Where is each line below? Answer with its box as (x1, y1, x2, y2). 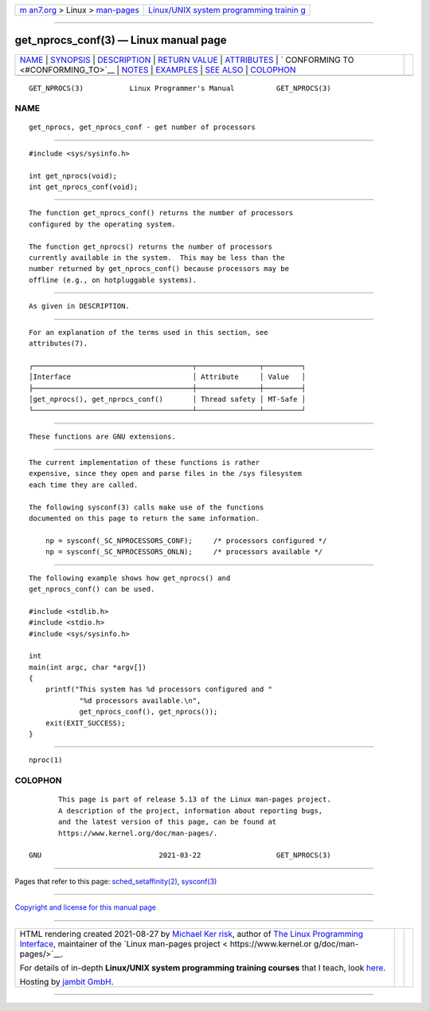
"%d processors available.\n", (79, 696, 201, 705)
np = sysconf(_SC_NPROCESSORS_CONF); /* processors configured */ (45, 536, 327, 545)
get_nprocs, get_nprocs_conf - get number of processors (29, 123, 256, 132)
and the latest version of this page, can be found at (58, 817, 277, 827)
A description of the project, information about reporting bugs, (58, 806, 323, 815)
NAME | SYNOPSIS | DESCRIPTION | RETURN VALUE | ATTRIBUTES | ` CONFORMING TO (19, 54, 354, 65)
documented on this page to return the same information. (29, 514, 260, 523)
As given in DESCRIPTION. (29, 301, 131, 311)
